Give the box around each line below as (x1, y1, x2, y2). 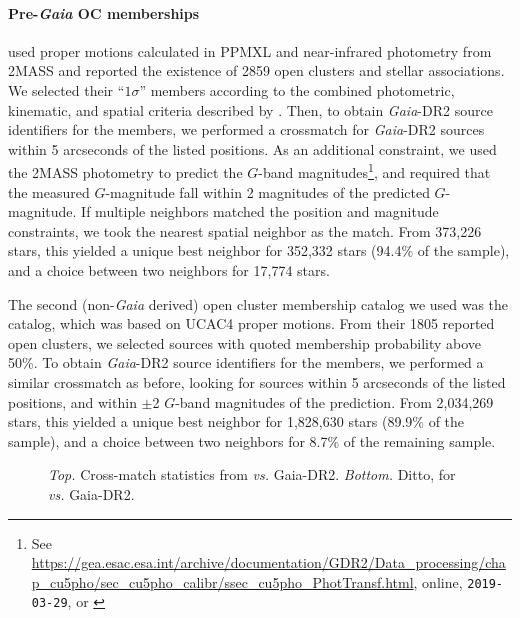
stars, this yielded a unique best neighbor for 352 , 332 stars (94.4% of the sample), (8, 240, 510, 261)
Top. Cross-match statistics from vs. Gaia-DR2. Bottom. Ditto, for (48, 464, 456, 485)
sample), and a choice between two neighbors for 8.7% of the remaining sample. (8, 430, 496, 451)
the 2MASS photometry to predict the (8, 162, 243, 183)
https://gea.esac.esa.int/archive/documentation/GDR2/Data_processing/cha (31, 552, 506, 573)
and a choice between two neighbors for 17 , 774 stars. (8, 259, 330, 280)
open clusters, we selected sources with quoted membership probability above (8, 332, 482, 353)
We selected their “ (8, 79, 125, 100)
